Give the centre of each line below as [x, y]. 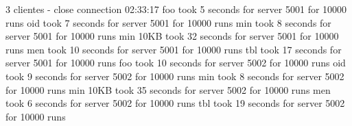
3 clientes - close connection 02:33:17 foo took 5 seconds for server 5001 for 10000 [176, 9]
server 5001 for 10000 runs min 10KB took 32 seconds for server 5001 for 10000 [172, 36]
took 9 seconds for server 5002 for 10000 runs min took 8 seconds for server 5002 [175, 76]
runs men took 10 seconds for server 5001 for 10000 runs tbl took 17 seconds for [174, 49]
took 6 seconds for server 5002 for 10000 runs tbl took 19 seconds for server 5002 [175, 103]
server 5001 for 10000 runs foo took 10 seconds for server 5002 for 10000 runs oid [176, 63]
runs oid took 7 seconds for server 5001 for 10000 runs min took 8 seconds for [168, 22]
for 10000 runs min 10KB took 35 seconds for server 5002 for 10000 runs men [168, 89]
